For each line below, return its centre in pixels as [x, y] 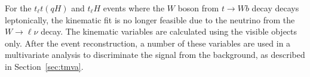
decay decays [275, 8]
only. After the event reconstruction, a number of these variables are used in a [148, 43]
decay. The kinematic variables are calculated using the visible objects [169, 31]
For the [18, 8]
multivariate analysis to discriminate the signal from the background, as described [155, 55]
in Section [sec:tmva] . [44, 66]
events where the [134, 8]
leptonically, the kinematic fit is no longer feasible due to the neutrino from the [150, 19]
